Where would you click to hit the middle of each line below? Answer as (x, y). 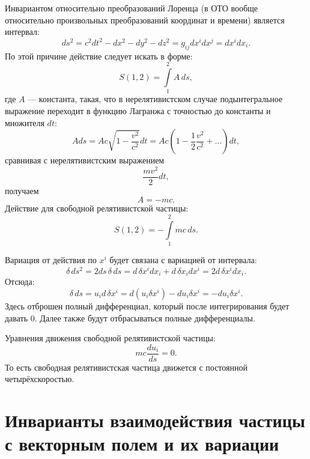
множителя (25, 122)
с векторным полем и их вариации (142, 444)
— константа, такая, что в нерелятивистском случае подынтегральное (155, 99)
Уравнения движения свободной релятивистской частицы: (110, 338)
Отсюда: (20, 281)
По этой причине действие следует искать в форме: (99, 56)
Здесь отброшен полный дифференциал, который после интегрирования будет (147, 305)
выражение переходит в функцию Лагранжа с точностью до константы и (138, 110)
